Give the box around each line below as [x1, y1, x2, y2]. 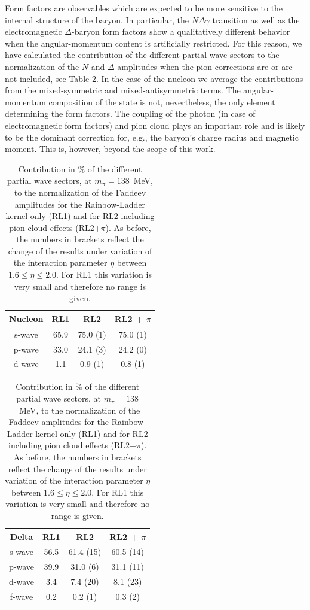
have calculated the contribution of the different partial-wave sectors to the [5, 48, 280, 61]
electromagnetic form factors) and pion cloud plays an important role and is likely [5, 119, 305, 131]
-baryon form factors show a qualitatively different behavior [72, 25, 290, 38]
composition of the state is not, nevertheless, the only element [48, 95, 275, 108]
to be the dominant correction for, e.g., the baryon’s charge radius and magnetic [5, 131, 299, 143]
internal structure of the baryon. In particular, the [5, 13, 189, 26]
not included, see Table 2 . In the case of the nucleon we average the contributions [5, 72, 303, 84]
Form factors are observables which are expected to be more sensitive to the [5, 2, 283, 14]
